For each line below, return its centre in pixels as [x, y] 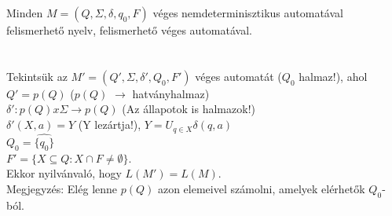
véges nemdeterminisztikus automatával [248, 13]
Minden [25, 13]
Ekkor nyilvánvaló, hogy [64, 173]
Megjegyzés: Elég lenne [62, 188]
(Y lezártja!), [110, 124]
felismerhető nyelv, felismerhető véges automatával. [129, 30]
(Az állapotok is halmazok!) [189, 109]
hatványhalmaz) [171, 93]
